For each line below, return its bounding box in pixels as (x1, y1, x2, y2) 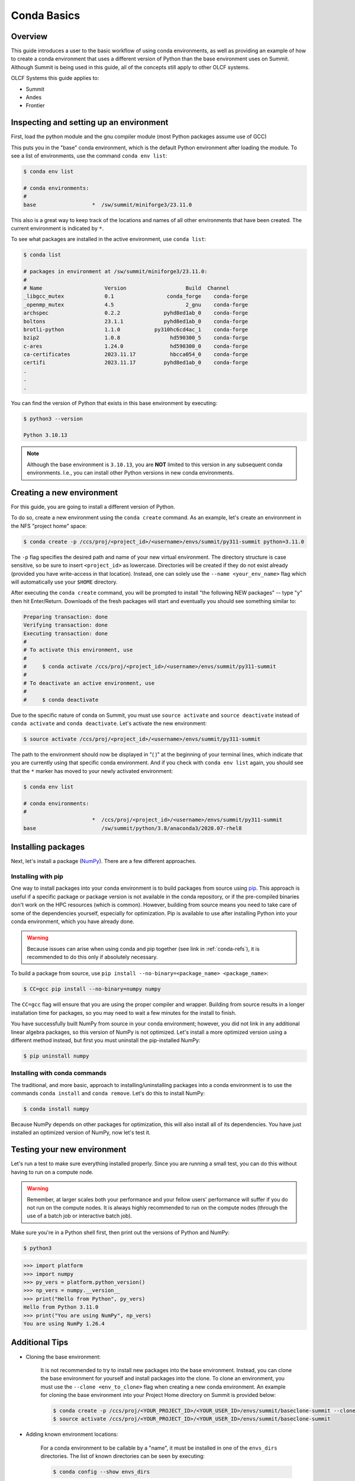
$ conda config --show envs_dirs (53, 1469, 150, 1475)
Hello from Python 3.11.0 (23, 1304, 99, 1310)
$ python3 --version (23, 415, 83, 422)
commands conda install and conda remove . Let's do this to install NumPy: (11, 1090, 205, 1097)
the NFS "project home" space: (11, 522, 87, 530)
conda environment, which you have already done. (11, 918, 134, 925)
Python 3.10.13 (23, 432, 67, 438)
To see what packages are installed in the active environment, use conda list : (11, 236, 206, 243)
